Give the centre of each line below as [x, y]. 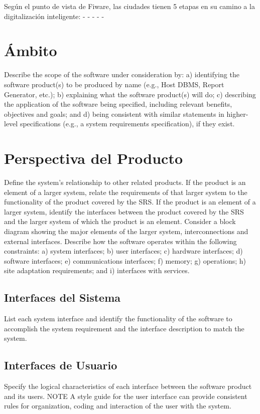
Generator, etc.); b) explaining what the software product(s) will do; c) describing [130, 94]
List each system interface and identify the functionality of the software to [118, 319]
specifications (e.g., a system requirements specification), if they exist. [127, 124]
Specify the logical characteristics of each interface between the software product [128, 386]
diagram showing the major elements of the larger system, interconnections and [126, 231]
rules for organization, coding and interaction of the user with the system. [118, 406]
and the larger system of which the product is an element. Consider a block [120, 221]
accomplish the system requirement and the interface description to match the [124, 328]
